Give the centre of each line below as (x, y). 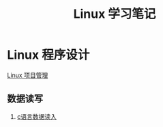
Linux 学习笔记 (115, 14)
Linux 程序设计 (48, 55)
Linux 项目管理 (28, 75)
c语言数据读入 (36, 116)
